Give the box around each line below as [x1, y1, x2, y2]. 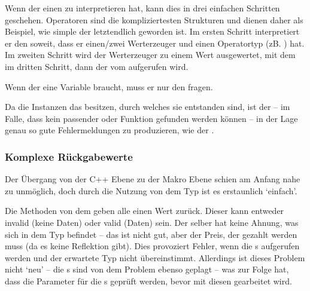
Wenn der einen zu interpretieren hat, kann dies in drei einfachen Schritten [5, 2, 280, 14]
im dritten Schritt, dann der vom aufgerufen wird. [5, 60, 189, 72]
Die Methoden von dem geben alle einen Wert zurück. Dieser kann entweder [5, 204, 284, 217]
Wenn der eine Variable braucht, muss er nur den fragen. [5, 80, 213, 93]
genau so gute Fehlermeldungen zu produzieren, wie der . [5, 124, 214, 136]
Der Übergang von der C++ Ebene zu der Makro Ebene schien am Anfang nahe [5, 173, 300, 185]
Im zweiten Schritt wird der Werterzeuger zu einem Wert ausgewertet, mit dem [5, 48, 296, 61]
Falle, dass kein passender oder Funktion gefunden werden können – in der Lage [5, 112, 298, 124]
